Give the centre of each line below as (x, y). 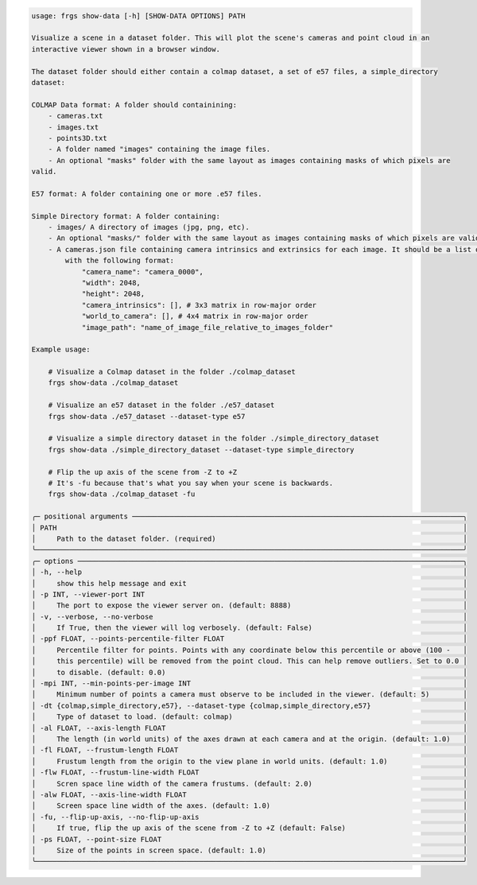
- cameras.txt (76, 116)
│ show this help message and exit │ (250, 583)
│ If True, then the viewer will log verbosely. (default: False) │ (250, 628)
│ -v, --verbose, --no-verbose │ (250, 617)
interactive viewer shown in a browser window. (126, 49)
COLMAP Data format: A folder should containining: (134, 105)
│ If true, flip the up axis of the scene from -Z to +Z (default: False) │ (250, 828)
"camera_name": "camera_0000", (143, 272)
